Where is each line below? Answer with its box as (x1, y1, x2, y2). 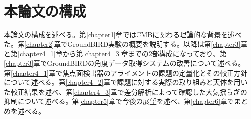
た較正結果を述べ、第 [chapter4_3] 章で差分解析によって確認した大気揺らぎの (4, 86, 247, 97)
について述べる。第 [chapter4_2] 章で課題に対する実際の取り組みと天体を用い (4, 77, 248, 87)
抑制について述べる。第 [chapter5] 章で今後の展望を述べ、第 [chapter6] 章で (4, 96, 234, 106)
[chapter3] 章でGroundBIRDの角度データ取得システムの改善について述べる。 (4, 58, 245, 68)
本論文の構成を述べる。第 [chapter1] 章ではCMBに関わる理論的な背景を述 (4, 29, 235, 40)
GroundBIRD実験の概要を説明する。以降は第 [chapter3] (68, 39, 241, 49)
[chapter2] (24, 39, 54, 49)
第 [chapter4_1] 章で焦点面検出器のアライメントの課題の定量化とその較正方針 (4, 67, 248, 78)
